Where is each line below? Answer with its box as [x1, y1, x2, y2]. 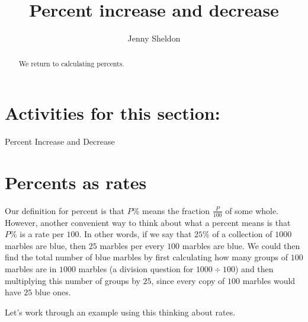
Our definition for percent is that [5, 204, 125, 216]
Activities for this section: [5, 101, 220, 125]
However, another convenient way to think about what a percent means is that [5, 216, 291, 228]
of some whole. [225, 204, 279, 216]
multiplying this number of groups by [5, 274, 140, 286]
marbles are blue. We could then [182, 239, 300, 251]
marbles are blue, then [5, 239, 86, 251]
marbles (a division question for [78, 263, 194, 275]
